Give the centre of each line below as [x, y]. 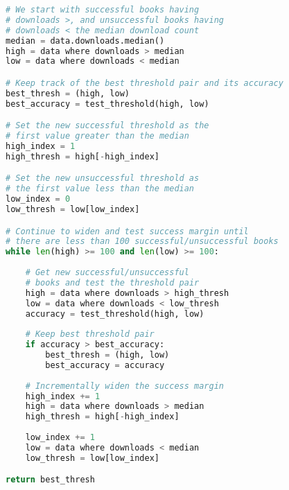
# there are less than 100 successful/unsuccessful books [142, 242]
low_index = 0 [38, 199]
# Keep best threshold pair [90, 334]
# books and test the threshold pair [112, 282]
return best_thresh [50, 480]
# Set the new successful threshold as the [107, 126]
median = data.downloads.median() [85, 41]
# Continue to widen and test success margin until [127, 231]
